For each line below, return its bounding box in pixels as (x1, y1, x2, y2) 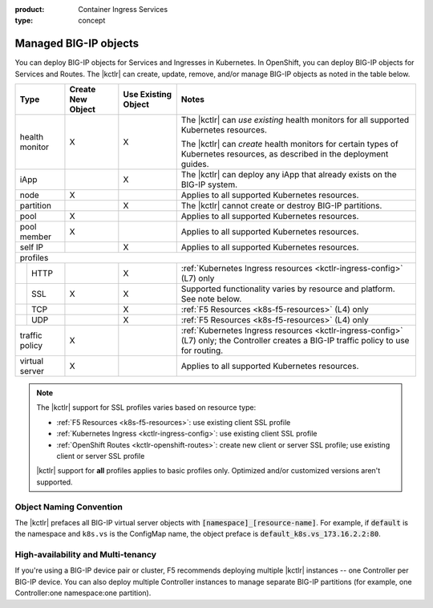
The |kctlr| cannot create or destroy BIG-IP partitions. (180, 201, 382, 212)
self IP (19, 241, 44, 253)
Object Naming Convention (14, 501, 123, 513)
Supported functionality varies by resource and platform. (180, 283, 396, 294)
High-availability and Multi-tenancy (14, 549, 156, 561)
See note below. (180, 294, 242, 305)
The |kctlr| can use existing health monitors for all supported (180, 115, 410, 126)
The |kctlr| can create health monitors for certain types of (180, 139, 399, 150)
